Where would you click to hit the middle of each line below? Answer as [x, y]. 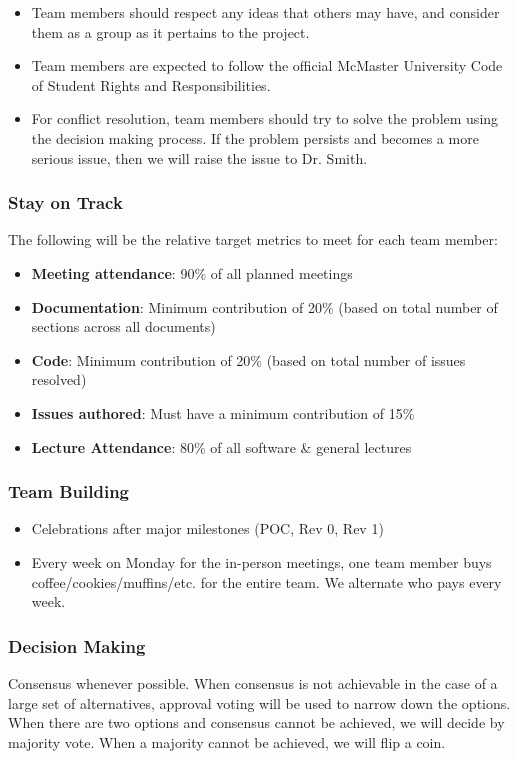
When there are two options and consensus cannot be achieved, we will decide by [256, 722]
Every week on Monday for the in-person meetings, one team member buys [261, 561]
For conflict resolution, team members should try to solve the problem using [265, 118]
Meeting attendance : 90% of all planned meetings [192, 272]
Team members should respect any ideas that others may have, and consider [265, 12]
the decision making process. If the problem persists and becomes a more [255, 137]
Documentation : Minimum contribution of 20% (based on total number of [264, 306]
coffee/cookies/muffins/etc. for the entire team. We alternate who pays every [266, 581]
